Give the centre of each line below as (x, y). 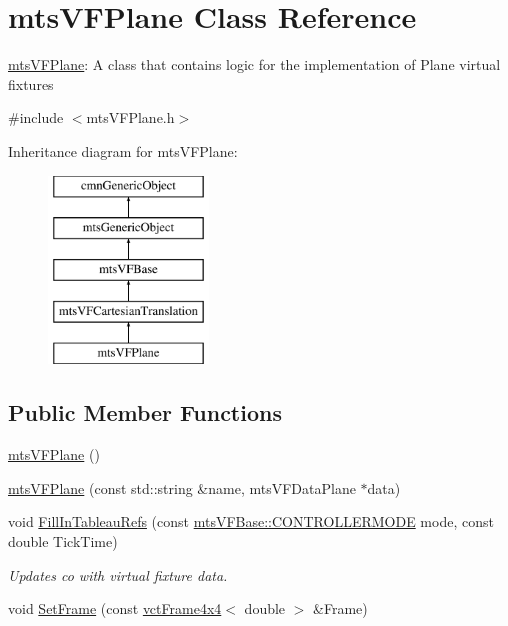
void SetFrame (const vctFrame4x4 (115, 608)
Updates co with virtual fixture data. (118, 574)
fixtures (31, 83)
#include (36, 117)
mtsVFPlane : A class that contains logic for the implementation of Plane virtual (254, 64)
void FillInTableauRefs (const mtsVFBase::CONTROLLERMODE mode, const (251, 521)
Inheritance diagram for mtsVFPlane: (123, 150)
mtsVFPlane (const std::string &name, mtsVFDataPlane (182, 487)
